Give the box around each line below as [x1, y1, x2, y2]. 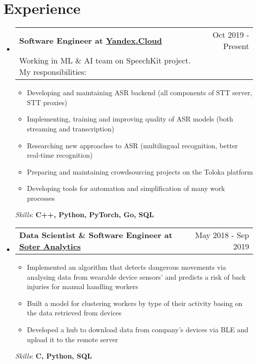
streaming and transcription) [27, 123, 114, 133]
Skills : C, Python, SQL [15, 351, 92, 361]
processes [27, 192, 55, 203]
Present [223, 40, 249, 52]
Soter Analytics [19, 241, 81, 252]
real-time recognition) [27, 150, 93, 160]
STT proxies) [27, 97, 67, 107]
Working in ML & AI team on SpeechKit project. [19, 55, 191, 66]
